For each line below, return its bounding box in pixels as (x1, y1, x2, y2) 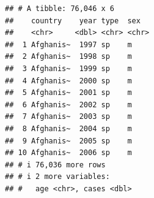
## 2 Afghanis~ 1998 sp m (5, 52, 132, 61)
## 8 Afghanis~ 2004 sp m (5, 124, 132, 133)
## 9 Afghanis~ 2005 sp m (5, 136, 132, 145)
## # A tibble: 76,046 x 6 (5, 4, 114, 13)
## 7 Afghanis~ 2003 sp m (5, 112, 132, 121)
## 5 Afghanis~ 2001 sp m (5, 88, 132, 97)
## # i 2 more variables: (5, 172, 110, 181)
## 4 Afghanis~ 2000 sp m (5, 76, 132, 85)
